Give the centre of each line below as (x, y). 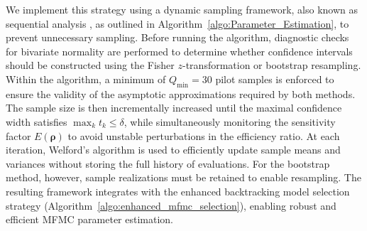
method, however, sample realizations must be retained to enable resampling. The (183, 177)
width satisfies (37, 121)
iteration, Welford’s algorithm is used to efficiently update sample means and (173, 150)
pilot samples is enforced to (275, 79)
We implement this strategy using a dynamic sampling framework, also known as (182, 9)
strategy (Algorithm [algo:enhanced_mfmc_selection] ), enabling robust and (171, 205)
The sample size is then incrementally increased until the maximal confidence (174, 108)
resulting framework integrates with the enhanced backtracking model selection (178, 191)
